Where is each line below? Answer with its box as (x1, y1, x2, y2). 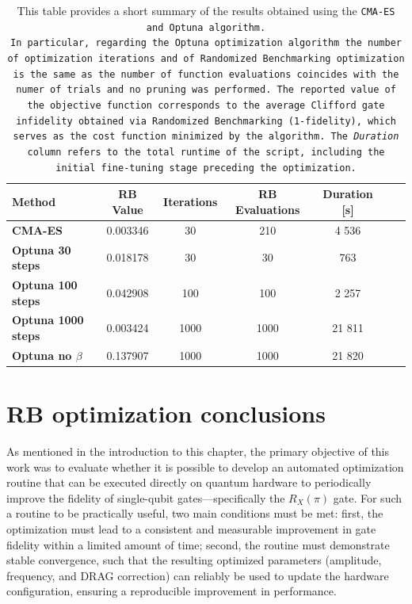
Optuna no (12, 346, 72, 363)
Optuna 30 (12, 241, 71, 258)
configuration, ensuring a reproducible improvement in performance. (6, 583, 337, 599)
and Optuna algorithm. (146, 21, 266, 33)
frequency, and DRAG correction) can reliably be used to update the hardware (6, 567, 389, 583)
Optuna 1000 (12, 312, 84, 328)
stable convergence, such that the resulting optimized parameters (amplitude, (6, 552, 382, 568)
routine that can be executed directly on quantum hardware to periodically (6, 474, 372, 491)
